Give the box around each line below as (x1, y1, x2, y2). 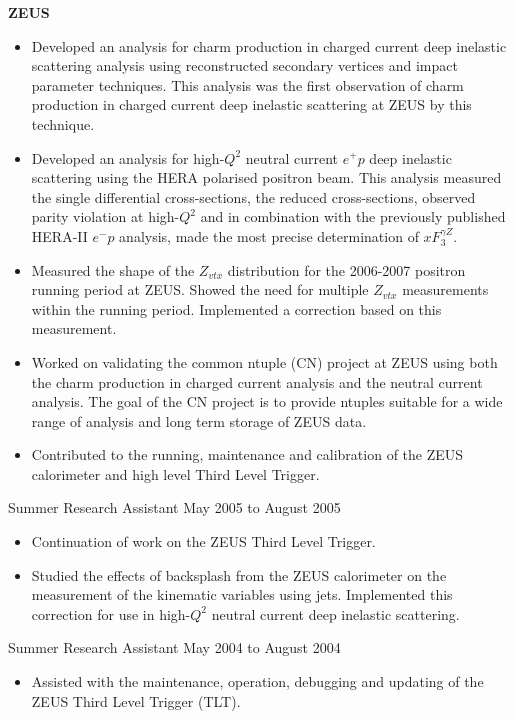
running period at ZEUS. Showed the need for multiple (31, 279, 369, 300)
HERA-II (31, 225, 88, 246)
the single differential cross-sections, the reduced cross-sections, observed (31, 186, 476, 207)
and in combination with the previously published (200, 206, 506, 227)
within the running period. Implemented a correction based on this (31, 298, 442, 319)
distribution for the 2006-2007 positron (227, 259, 466, 280)
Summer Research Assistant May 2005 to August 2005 (8, 497, 341, 518)
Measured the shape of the (31, 259, 195, 280)
